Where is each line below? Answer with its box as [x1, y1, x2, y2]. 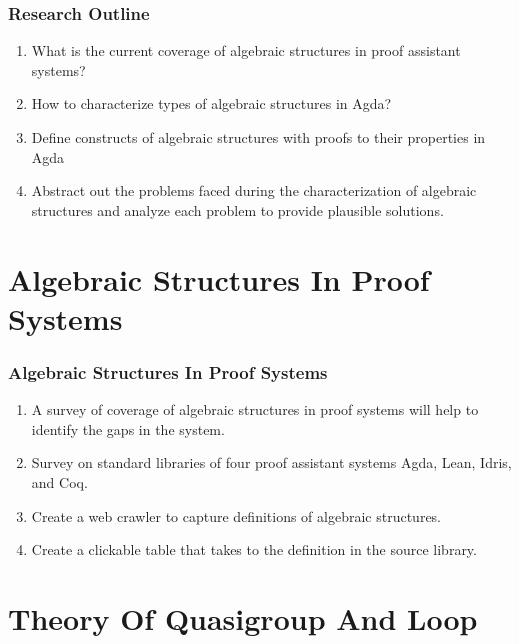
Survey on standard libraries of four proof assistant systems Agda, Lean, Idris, [31, 452, 512, 473]
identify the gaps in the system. [31, 418, 225, 439]
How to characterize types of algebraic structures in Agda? [31, 93, 392, 114]
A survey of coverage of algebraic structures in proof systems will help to [31, 399, 479, 420]
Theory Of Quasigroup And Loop [8, 597, 478, 638]
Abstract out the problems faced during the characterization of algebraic [31, 180, 477, 201]
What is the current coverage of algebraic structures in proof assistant [31, 40, 461, 61]
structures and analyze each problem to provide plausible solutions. [31, 199, 444, 220]
